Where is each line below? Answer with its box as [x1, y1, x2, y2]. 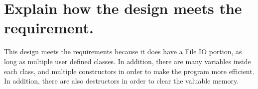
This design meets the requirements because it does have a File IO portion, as [4, 46, 242, 57]
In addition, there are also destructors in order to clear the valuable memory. [4, 76, 239, 86]
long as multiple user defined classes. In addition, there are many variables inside [4, 56, 251, 66]
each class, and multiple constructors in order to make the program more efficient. [4, 66, 255, 76]
